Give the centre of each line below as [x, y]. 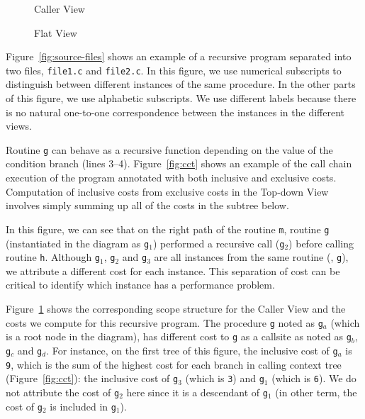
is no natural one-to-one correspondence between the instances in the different [175, 112]
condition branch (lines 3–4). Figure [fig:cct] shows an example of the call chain [179, 163]
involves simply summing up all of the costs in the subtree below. [147, 205]
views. [19, 126]
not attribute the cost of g [63, 392]
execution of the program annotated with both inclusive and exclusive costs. [171, 178]
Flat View [56, 32]
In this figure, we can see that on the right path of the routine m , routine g [168, 229]
